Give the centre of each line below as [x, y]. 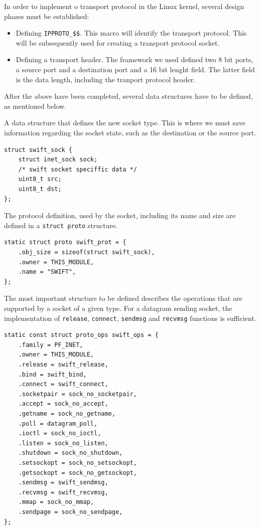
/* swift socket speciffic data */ [78, 169]
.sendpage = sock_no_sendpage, [71, 512]
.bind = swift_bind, [52, 374]
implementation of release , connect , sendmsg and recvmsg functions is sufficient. [130, 318]
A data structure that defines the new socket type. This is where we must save [125, 123]
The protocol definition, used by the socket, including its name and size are [120, 215]
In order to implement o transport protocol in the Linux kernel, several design [124, 6]
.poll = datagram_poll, [58, 423]
